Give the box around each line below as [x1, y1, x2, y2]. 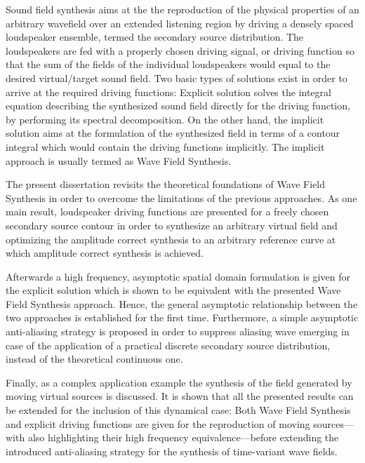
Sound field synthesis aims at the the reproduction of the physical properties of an [6, 2, 359, 16]
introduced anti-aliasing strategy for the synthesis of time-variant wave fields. [6, 443, 338, 458]
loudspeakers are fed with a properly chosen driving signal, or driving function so [6, 43, 354, 58]
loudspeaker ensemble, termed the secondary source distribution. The [6, 29, 304, 44]
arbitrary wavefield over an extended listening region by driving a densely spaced [6, 15, 354, 30]
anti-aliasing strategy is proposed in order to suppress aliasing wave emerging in [6, 324, 350, 339]
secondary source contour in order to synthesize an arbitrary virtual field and [6, 217, 338, 232]
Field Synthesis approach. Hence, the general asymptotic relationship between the [6, 296, 358, 311]
